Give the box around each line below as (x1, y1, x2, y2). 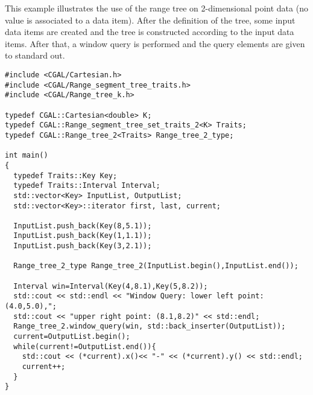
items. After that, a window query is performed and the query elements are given (5, 37, 305, 50)
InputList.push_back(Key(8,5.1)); (13, 221, 152, 230)
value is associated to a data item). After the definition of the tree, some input (5, 13, 296, 26)
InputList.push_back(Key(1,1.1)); (13, 231, 152, 240)
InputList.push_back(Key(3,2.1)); (13, 242, 152, 251)
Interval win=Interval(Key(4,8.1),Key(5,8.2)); (13, 281, 208, 291)
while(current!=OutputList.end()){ (13, 342, 156, 351)
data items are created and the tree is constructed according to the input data (5, 25, 294, 38)
